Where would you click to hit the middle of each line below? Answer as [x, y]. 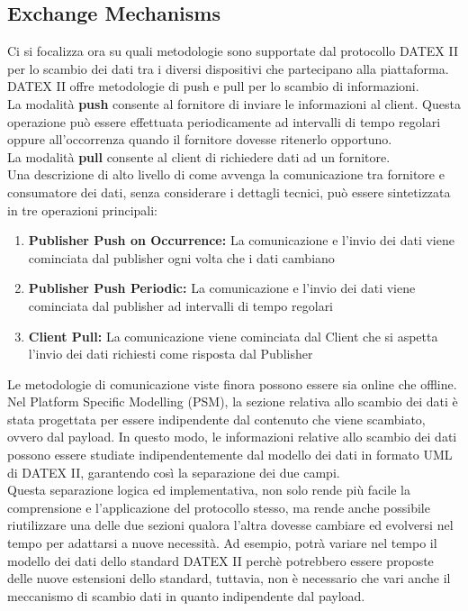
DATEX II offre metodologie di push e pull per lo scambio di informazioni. [213, 86]
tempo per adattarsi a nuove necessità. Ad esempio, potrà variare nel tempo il [222, 543]
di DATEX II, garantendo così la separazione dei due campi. [174, 472]
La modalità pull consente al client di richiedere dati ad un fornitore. [199, 156]
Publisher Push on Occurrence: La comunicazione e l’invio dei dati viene [241, 240]
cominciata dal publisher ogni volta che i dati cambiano [181, 257]
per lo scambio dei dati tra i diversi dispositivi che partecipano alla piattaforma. [228, 68]
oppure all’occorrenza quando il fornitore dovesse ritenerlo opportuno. [200, 139]
